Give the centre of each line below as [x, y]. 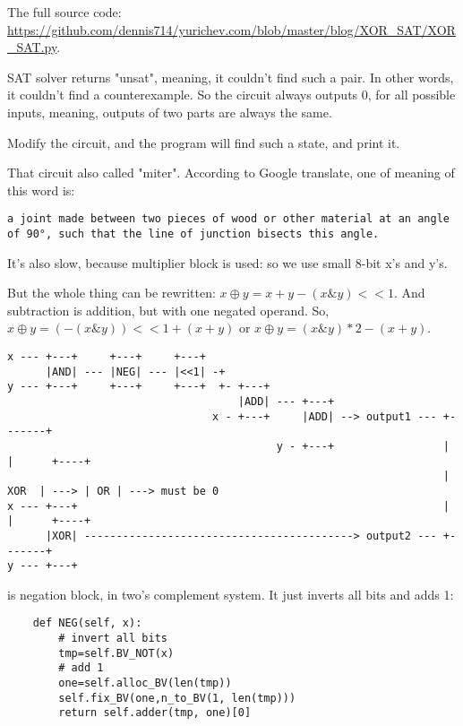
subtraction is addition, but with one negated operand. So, [168, 310]
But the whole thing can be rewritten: [111, 293]
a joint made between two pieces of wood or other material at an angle [228, 219]
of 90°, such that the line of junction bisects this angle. [193, 234]
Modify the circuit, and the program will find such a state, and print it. [204, 142]
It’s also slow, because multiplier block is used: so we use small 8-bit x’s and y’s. [227, 262]
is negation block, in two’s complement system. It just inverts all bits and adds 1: [231, 594]
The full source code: [64, 12]
